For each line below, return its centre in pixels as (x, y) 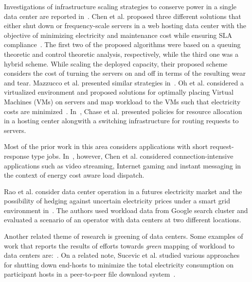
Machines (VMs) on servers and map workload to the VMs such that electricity (122, 101)
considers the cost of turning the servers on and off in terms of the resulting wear (125, 73)
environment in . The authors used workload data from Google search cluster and (126, 210)
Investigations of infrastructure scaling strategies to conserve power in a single (120, 6)
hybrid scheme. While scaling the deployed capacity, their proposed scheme (116, 63)
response (17, 156)
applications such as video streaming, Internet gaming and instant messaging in (123, 165)
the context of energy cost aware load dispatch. (74, 175)
